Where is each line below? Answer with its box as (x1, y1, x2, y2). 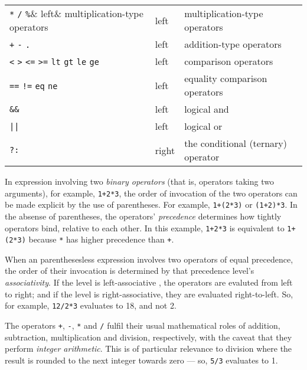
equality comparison (184, 71, 267, 85)
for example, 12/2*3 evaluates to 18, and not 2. (5, 299, 177, 312)
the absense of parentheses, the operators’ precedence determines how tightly (5, 209, 282, 222)
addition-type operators (184, 37, 282, 51)
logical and (184, 102, 229, 116)
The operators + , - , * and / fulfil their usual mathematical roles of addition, (5, 319, 280, 331)
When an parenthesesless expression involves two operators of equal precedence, (5, 253, 293, 265)
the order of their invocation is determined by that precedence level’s (5, 264, 254, 277)
